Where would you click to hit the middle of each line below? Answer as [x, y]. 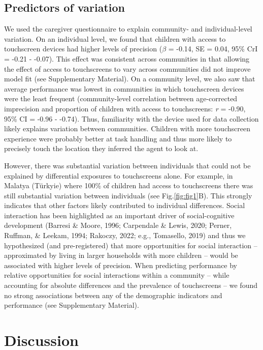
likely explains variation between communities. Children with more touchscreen [127, 128]
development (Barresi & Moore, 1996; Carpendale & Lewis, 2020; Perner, [118, 225]
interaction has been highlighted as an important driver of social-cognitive [119, 215]
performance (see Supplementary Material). [72, 305]
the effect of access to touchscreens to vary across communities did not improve [127, 68]
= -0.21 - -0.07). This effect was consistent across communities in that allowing [127, 58]
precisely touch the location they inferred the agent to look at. [101, 148]
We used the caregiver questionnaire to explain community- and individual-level [128, 29]
